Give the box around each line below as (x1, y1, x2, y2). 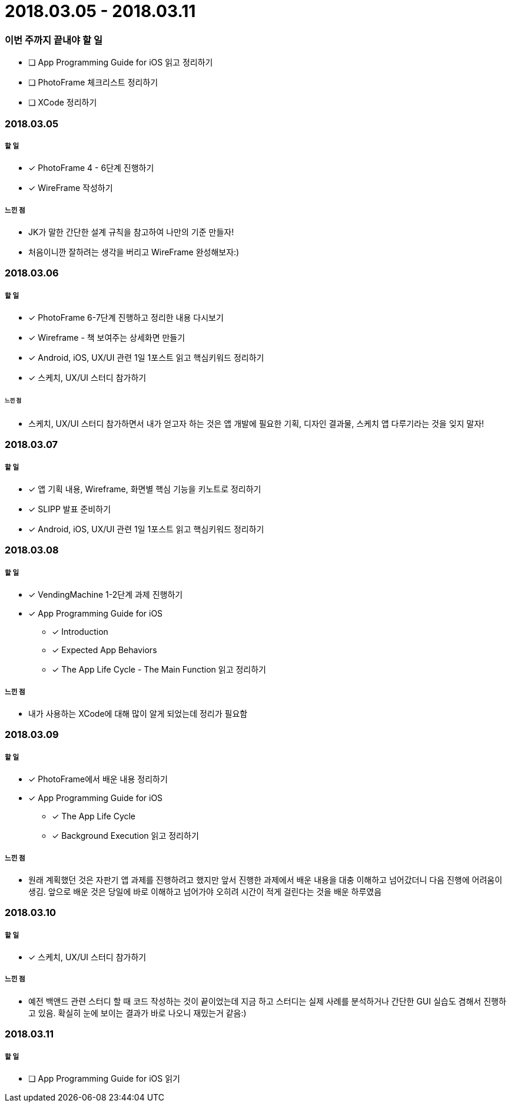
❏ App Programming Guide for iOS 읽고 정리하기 (28, 57, 213, 68)
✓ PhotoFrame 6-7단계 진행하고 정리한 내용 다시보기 (28, 312, 224, 323)
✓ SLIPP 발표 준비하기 (28, 504, 111, 515)
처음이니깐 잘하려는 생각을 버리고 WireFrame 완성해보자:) (28, 247, 240, 258)
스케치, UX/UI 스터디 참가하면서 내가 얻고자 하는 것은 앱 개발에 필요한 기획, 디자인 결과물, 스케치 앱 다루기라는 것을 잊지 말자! (28, 418, 485, 429)
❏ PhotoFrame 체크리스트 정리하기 (28, 77, 158, 88)
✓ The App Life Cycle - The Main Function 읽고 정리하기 (52, 664, 266, 675)
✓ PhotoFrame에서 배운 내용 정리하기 (28, 774, 168, 785)
